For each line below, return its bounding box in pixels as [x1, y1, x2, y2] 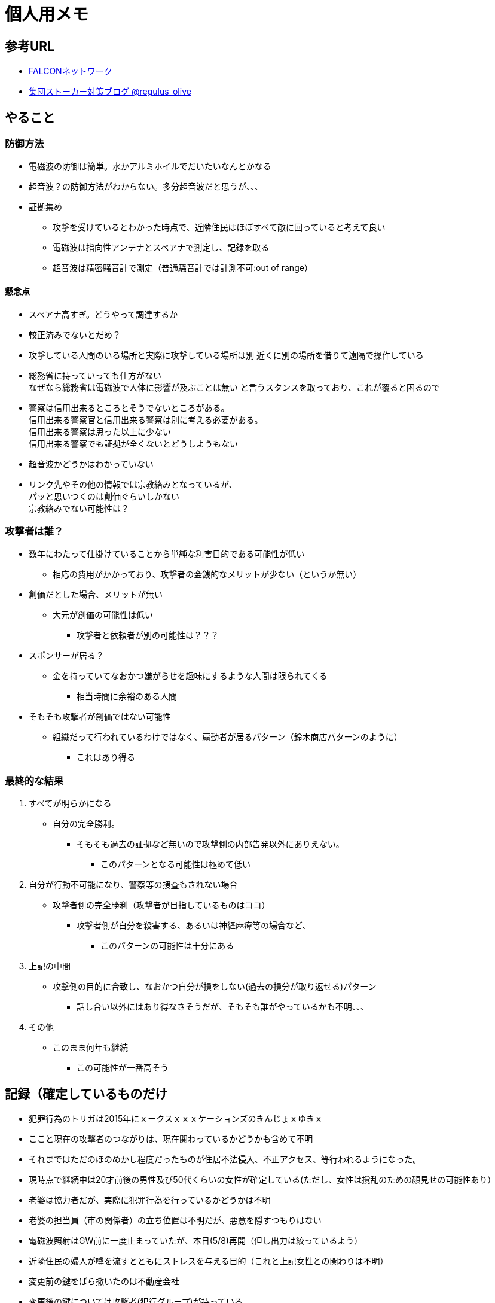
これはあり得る [77, 752, 135, 763]
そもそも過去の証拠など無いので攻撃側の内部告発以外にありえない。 [77, 839, 344, 850]
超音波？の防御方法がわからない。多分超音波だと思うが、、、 [29, 181, 263, 192]
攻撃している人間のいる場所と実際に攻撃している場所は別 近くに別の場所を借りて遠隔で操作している [29, 349, 424, 360]
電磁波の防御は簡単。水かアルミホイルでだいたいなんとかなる [29, 161, 271, 172]
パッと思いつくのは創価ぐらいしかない [29, 491, 179, 501]
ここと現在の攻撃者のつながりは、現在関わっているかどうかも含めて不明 [29, 1133, 313, 1144]
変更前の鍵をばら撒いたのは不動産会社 [29, 1275, 179, 1286]
